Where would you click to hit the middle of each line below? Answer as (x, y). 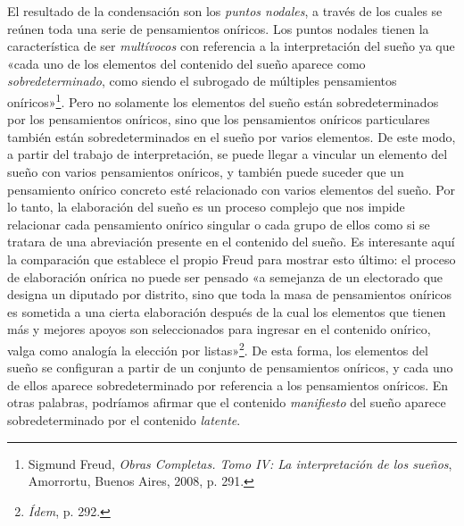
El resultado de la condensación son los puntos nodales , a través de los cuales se (225, 11)
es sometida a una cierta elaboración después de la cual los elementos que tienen (227, 311)
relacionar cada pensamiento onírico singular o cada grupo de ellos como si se (219, 224)
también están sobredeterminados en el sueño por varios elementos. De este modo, (232, 136)
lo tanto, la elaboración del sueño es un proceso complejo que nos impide (206, 207)
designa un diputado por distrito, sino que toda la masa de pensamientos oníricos (230, 294)
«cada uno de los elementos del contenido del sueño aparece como (186, 63)
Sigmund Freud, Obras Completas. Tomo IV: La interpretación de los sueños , (240, 463)
